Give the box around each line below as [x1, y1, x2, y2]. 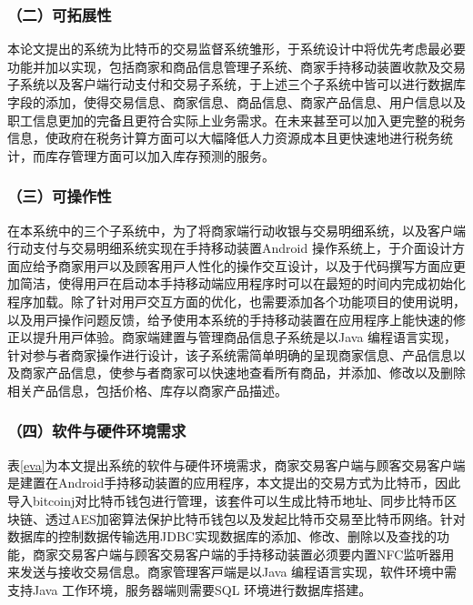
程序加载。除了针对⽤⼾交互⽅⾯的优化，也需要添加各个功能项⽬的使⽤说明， [7, 291, 466, 310]
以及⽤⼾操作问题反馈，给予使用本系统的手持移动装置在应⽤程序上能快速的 [7, 309, 453, 328]
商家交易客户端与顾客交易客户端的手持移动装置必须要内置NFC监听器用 [32, 544, 455, 563]
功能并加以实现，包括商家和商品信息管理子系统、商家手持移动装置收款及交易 [7, 56, 466, 76]
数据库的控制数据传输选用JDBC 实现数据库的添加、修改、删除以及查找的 [7, 527, 437, 546]
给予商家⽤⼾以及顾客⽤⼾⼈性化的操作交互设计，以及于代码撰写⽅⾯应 [32, 256, 453, 275]
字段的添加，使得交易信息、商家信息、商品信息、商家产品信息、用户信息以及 [7, 93, 466, 111]
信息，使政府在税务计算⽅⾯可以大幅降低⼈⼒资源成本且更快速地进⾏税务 [7, 128, 440, 147]
